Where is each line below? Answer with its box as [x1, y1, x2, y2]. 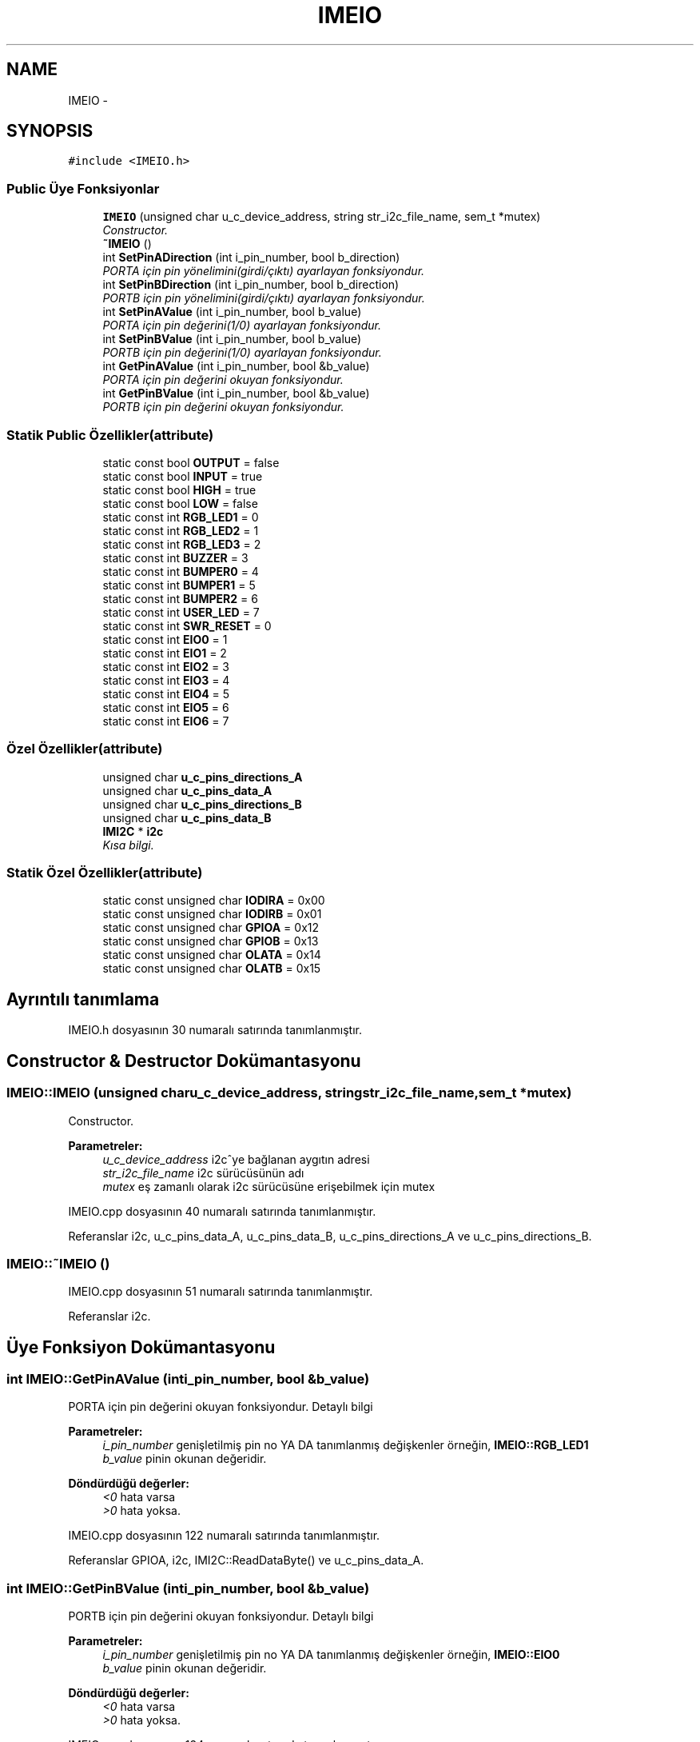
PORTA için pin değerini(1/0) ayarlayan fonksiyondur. [102, 318, 381, 333]
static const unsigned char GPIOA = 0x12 [102, 921, 320, 935]
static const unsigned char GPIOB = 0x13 [102, 934, 319, 949]
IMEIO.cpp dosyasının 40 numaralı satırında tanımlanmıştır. [68, 1204, 376, 1218]
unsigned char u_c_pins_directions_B [102, 797, 302, 811]
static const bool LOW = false [102, 496, 258, 510]
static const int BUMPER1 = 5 [102, 577, 256, 592]
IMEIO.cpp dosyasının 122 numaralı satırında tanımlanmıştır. [68, 1528, 380, 1543]
